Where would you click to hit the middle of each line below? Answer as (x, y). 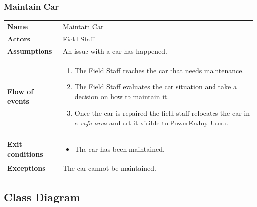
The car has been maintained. (119, 148)
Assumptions (30, 51)
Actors (19, 38)
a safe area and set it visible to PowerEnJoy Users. (151, 122)
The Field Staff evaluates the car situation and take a (155, 87)
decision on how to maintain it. (122, 96)
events (18, 101)
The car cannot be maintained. (109, 168)
